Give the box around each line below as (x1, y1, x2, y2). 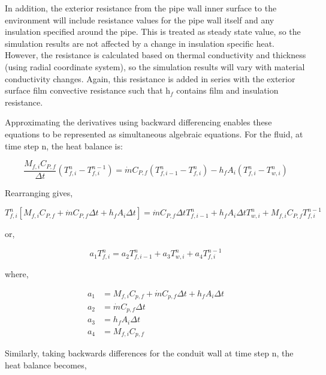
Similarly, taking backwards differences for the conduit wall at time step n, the (5, 347, 294, 359)
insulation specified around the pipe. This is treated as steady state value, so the (5, 25, 301, 38)
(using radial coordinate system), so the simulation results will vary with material (5, 60, 305, 73)
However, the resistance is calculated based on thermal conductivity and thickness (5, 49, 306, 61)
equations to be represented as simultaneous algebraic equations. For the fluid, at (5, 127, 303, 140)
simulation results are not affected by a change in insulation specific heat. (5, 37, 275, 49)
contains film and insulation (176, 84, 279, 97)
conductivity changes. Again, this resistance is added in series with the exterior (5, 72, 295, 85)
